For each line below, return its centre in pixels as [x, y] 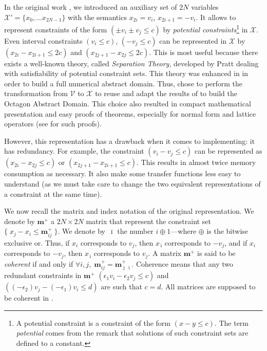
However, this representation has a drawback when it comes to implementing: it [130, 141]
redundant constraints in [43, 275]
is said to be [216, 253]
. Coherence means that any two [182, 263]
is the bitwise [227, 231]
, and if [236, 242]
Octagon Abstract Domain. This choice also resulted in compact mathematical [128, 104]
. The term [231, 322]
